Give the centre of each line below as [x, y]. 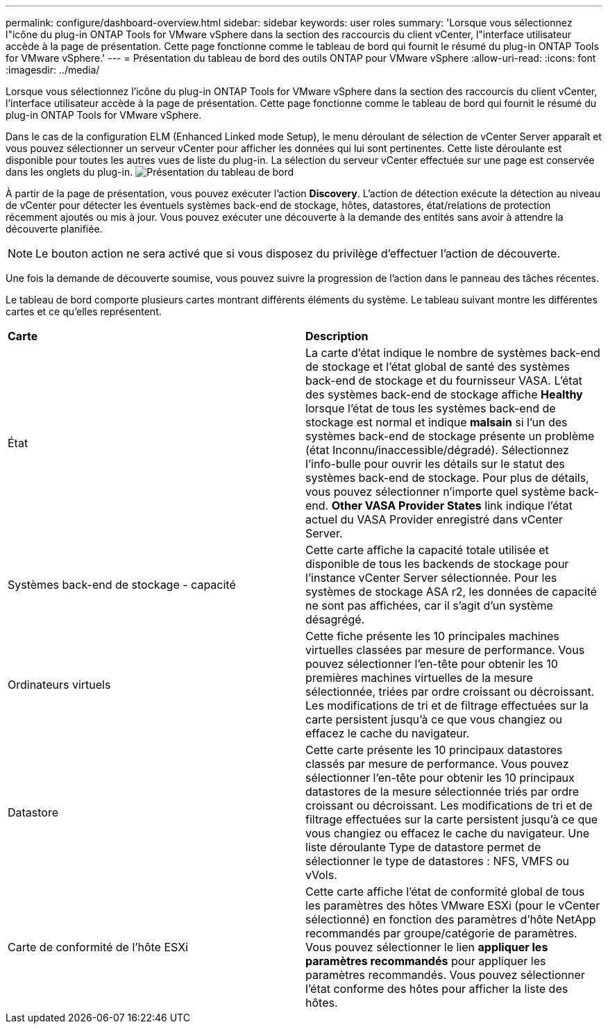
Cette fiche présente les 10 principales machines [432, 636]
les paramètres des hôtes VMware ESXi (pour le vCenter [453, 905]
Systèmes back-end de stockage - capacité [122, 585]
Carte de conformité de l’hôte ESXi [98, 947]
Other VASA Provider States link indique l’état [452, 505]
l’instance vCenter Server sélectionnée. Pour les [431, 578]
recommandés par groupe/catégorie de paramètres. [441, 933]
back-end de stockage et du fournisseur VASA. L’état [444, 380]
